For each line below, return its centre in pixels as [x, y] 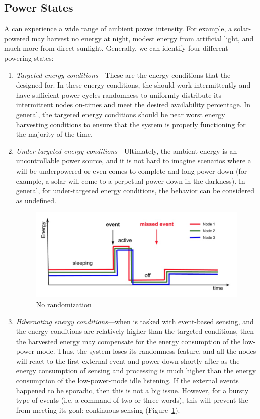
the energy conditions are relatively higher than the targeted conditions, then [135, 331]
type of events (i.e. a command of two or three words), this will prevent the [132, 400]
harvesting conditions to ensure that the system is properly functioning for [131, 124]
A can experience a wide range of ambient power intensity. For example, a [118, 28]
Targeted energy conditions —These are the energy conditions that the [123, 75]
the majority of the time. [54, 134]
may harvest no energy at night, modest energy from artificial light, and [143, 38]
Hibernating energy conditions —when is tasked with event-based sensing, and [135, 321]
